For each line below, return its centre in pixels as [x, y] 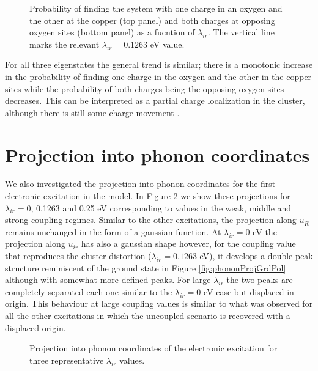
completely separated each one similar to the [89, 291]
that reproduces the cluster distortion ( [78, 256]
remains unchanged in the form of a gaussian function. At [113, 231]
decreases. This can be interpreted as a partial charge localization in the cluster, [155, 101]
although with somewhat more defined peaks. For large [108, 280]
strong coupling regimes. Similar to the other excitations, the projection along [151, 220]
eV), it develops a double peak [256, 256]
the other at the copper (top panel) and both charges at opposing [152, 20]
